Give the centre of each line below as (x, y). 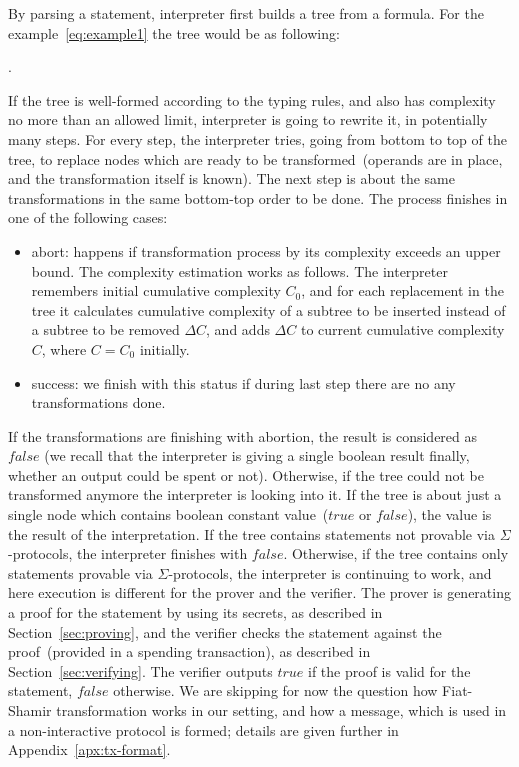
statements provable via (80, 572)
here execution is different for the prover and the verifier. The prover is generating (259, 592)
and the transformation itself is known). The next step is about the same (231, 178)
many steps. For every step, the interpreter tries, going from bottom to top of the (257, 138)
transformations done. (98, 402)
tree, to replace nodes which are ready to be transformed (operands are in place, (255, 158)
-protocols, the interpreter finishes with (128, 553)
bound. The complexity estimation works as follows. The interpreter (239, 270)
